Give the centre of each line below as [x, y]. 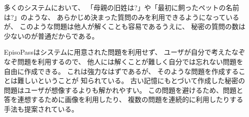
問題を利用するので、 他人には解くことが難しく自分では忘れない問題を [130, 61]
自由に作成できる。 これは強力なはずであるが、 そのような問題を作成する [121, 71]
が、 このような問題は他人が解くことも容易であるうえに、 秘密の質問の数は [125, 26]
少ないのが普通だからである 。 [51, 36]
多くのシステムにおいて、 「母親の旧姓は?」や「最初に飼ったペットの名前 [122, 7]
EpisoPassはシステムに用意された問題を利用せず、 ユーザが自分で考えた [118, 52]
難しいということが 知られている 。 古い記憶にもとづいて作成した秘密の [131, 80]
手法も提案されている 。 [41, 109]
